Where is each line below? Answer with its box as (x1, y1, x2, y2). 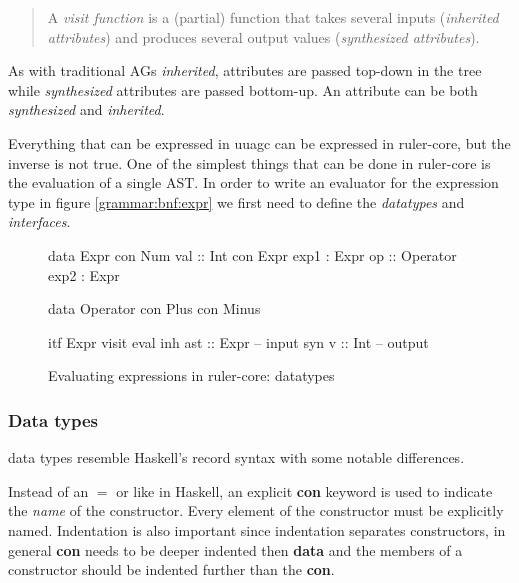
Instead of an (8, 480, 89, 501)
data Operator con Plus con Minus (48, 298, 261, 319)
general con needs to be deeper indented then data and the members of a (8, 539, 463, 560)
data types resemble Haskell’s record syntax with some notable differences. (8, 447, 465, 468)
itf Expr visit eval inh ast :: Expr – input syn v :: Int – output (48, 331, 429, 352)
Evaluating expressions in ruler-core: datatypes (48, 365, 335, 386)
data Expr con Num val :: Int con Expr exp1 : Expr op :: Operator (48, 244, 457, 265)
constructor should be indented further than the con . (8, 559, 335, 580)
